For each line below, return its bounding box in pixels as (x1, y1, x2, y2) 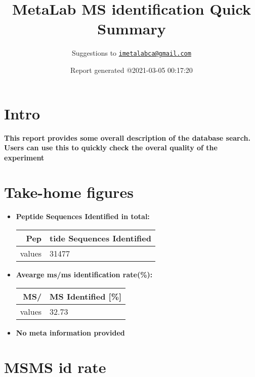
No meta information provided (16, 327, 125, 338)
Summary (97, 18, 166, 39)
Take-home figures (4, 182, 134, 202)
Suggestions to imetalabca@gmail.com (72, 48, 191, 58)
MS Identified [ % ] (50, 290, 122, 302)
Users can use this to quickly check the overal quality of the (4, 142, 218, 153)
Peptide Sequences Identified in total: (16, 211, 150, 222)
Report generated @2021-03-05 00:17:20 (70, 64, 193, 75)
